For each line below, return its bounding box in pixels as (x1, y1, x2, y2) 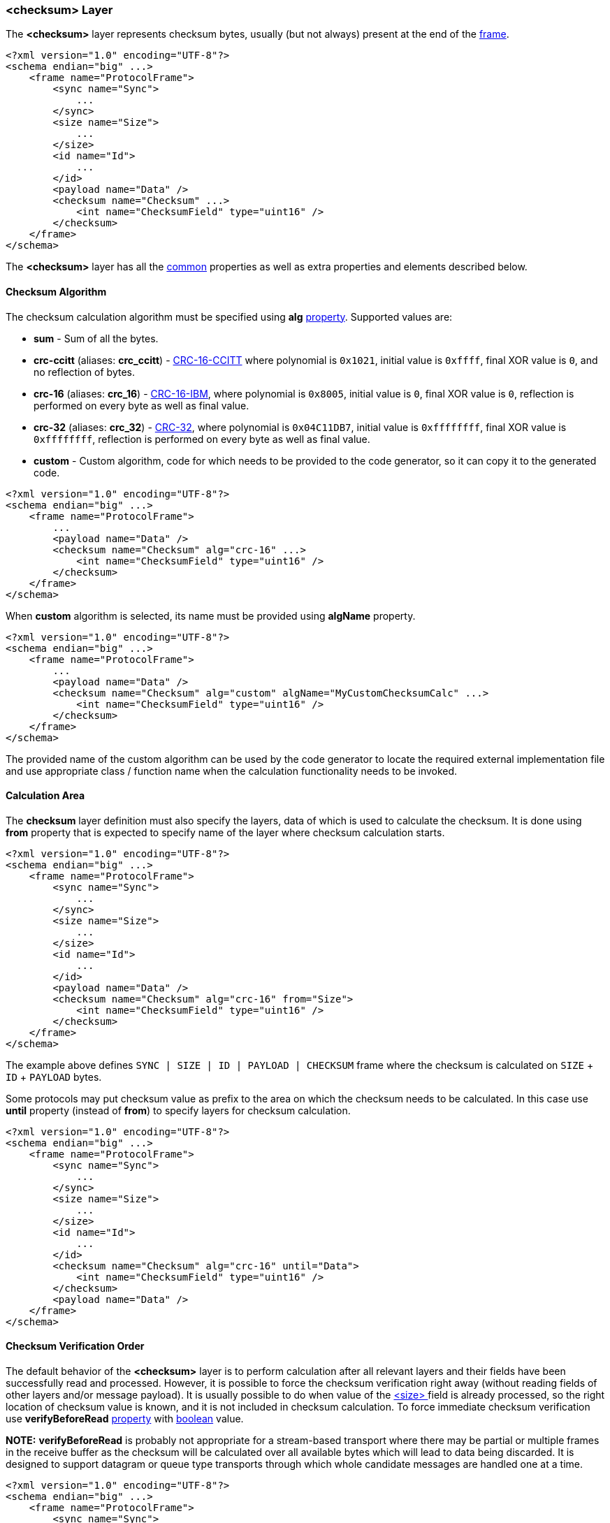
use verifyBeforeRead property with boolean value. (6, 1413, 244, 1425)
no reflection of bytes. (34, 365, 136, 378)
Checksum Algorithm (6, 285, 107, 298)
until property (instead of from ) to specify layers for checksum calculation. (6, 1104, 351, 1116)
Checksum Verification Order (6, 1340, 145, 1353)
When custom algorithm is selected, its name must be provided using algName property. (6, 609, 416, 622)
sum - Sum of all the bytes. (34, 332, 159, 344)
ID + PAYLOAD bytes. (6, 1070, 102, 1083)
